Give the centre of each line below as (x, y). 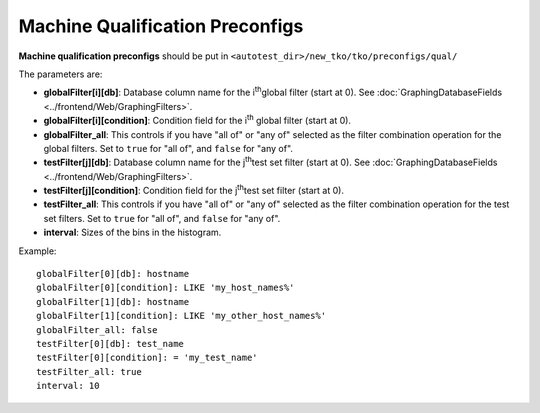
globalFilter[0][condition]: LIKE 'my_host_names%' (165, 288)
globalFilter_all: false (97, 329)
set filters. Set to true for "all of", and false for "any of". (162, 218)
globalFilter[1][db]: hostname (113, 301)
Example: (37, 251)
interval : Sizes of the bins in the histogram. (132, 232)
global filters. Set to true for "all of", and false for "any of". (168, 148)
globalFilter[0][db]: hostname (113, 274)
